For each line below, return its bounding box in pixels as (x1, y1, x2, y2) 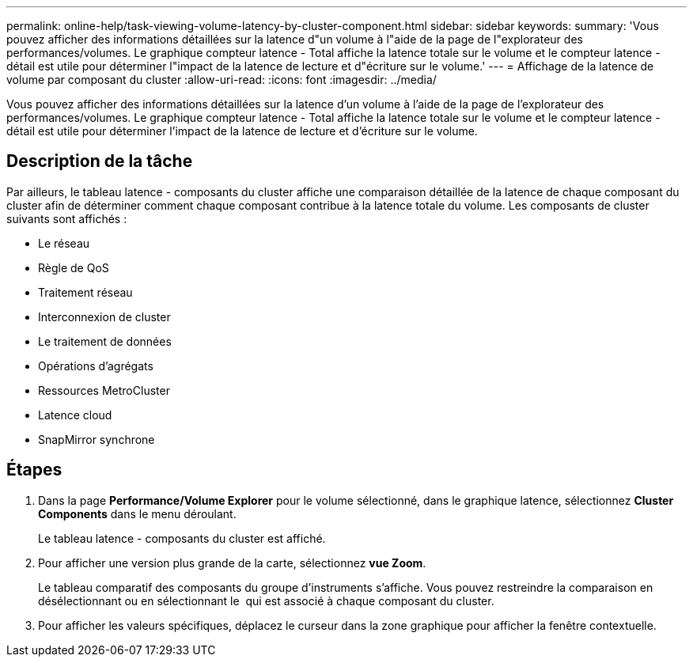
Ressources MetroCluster (38, 383, 170, 397)
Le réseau (38, 236, 90, 250)
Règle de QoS (38, 260, 109, 275)
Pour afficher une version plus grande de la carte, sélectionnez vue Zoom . (38, 555, 426, 570)
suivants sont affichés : (6, 211, 127, 225)
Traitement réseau (38, 285, 133, 299)
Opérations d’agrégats (38, 358, 153, 373)
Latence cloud (38, 407, 112, 422)
